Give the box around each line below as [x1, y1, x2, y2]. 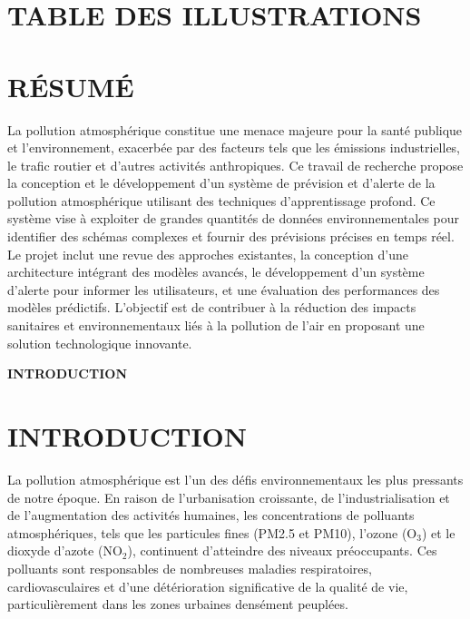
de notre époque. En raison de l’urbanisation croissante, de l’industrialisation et [7, 487, 450, 506]
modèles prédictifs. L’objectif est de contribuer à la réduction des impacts [7, 298, 416, 317]
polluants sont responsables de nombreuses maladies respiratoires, [7, 558, 372, 577]
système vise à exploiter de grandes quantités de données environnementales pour [7, 209, 460, 228]
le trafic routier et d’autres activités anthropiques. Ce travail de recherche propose [7, 155, 464, 174]
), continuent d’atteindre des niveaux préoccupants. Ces [127, 541, 437, 560]
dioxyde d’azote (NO [7, 541, 122, 560]
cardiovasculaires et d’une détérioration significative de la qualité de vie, [7, 576, 408, 595]
